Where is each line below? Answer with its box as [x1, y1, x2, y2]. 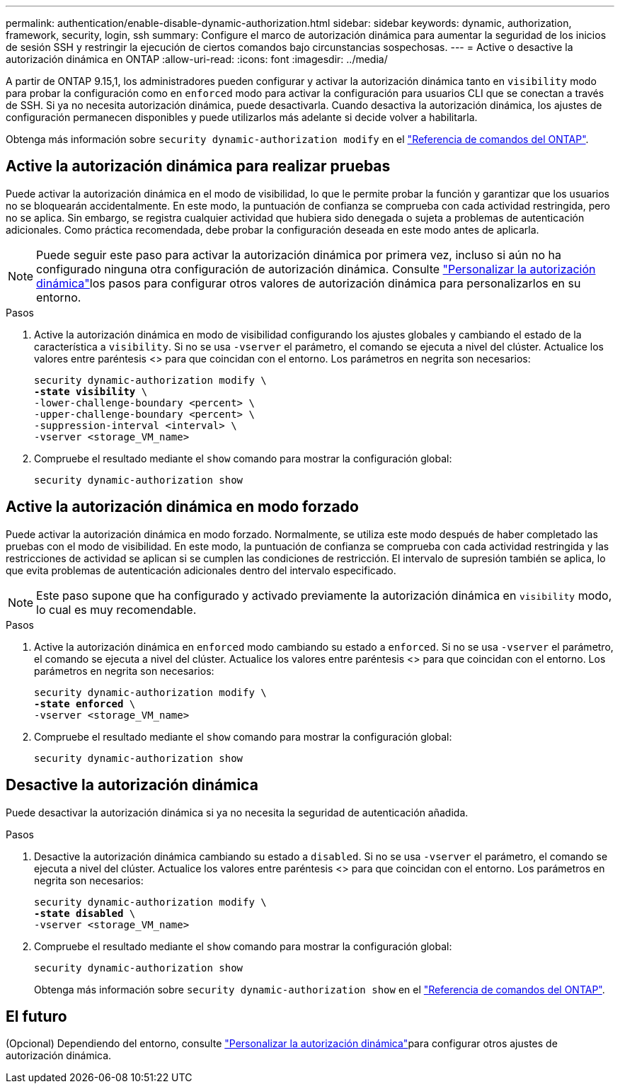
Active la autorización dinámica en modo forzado [6, 498, 359, 516]
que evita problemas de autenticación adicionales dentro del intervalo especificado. [6, 564, 396, 576]
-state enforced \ [34, 697, 136, 709]
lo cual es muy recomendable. [36, 602, 197, 617]
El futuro [6, 1007, 67, 1025]
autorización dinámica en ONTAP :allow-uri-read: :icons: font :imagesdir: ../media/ [6, 53, 388, 65]
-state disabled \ [34, 907, 136, 919]
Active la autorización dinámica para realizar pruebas [6, 157, 391, 176]
